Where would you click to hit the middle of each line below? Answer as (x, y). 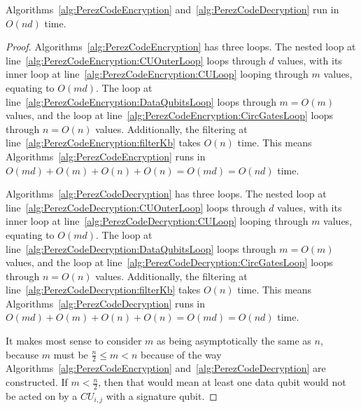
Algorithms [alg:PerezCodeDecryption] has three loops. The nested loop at (166, 194)
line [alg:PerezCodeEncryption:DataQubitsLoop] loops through (141, 101)
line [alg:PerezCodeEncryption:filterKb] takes (103, 143)
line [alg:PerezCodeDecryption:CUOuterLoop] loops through (136, 207)
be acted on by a (42, 395)
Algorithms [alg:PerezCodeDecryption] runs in (106, 303)
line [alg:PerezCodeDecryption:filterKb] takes (103, 290)
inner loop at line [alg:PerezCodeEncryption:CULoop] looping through (157, 74)
